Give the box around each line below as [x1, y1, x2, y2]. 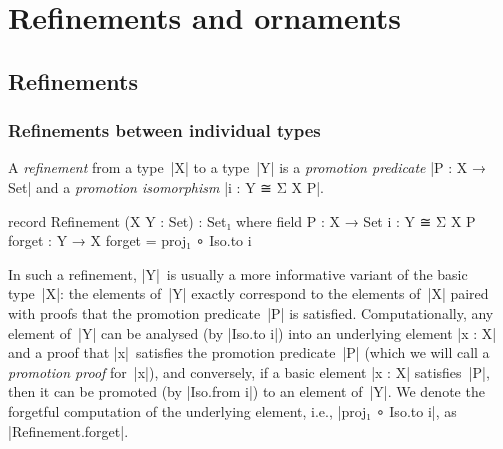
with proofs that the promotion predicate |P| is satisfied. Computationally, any [8, 302, 494, 323]
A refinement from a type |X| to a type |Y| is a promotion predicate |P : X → [8, 157, 486, 178]
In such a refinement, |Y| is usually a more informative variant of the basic [8, 263, 468, 284]
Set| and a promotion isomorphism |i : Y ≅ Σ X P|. [8, 176, 324, 197]
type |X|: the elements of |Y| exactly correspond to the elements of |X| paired [8, 283, 489, 304]
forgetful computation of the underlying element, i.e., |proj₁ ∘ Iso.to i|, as [8, 400, 457, 421]
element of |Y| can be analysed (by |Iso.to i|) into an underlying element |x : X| [8, 322, 497, 343]
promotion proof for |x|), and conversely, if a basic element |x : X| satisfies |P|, [8, 361, 490, 382]
